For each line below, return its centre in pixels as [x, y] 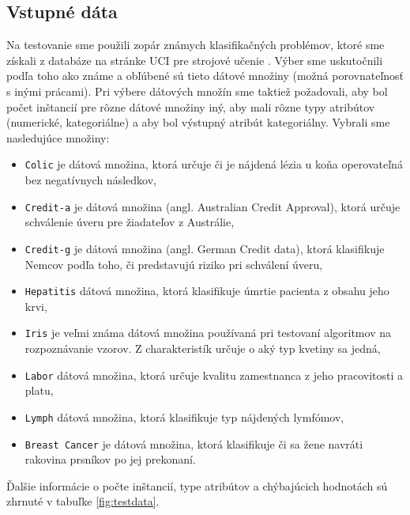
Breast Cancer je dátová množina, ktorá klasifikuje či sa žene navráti [194, 443]
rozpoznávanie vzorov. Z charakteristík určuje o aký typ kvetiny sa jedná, [203, 348]
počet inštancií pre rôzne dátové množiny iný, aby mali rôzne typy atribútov [191, 106]
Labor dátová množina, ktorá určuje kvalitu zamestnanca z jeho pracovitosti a [214, 375]
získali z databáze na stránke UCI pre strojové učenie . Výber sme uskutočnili [195, 60]
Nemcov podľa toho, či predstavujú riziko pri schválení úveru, [174, 264]
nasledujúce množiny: [58, 137]
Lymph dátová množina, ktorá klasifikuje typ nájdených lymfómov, [184, 417]
